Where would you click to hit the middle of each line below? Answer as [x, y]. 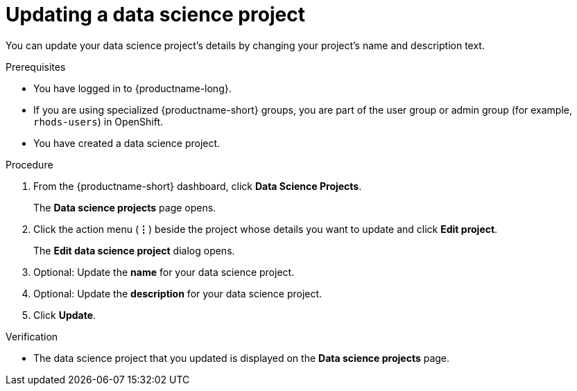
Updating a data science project [155, 15]
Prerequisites [36, 67]
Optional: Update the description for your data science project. [178, 293]
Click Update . [65, 315]
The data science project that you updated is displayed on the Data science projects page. [242, 358]
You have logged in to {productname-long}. [132, 88]
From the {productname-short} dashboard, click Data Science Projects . [198, 186]
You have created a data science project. [127, 143]
